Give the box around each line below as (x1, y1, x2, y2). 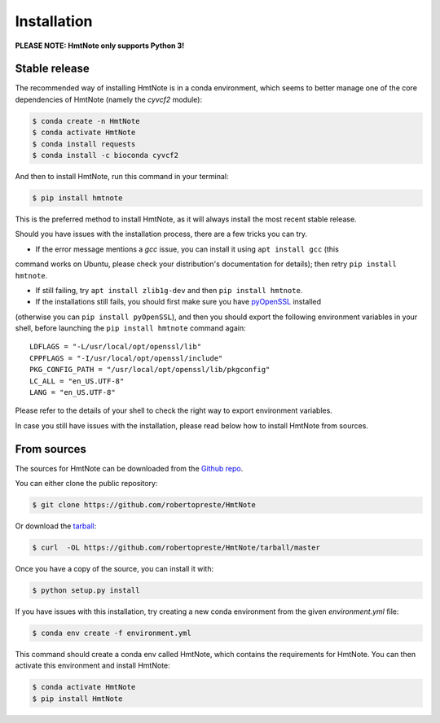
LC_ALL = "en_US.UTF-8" (29, 376, 125, 386)
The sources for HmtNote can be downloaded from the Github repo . (15, 463, 244, 473)
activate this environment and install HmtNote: (15, 660, 170, 671)
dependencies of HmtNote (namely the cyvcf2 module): (15, 94, 203, 104)
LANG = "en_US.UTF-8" (29, 388, 116, 397)
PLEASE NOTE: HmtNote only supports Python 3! (15, 41, 185, 50)
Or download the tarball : (15, 521, 97, 531)
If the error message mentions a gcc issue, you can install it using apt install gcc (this (35, 244, 340, 254)
